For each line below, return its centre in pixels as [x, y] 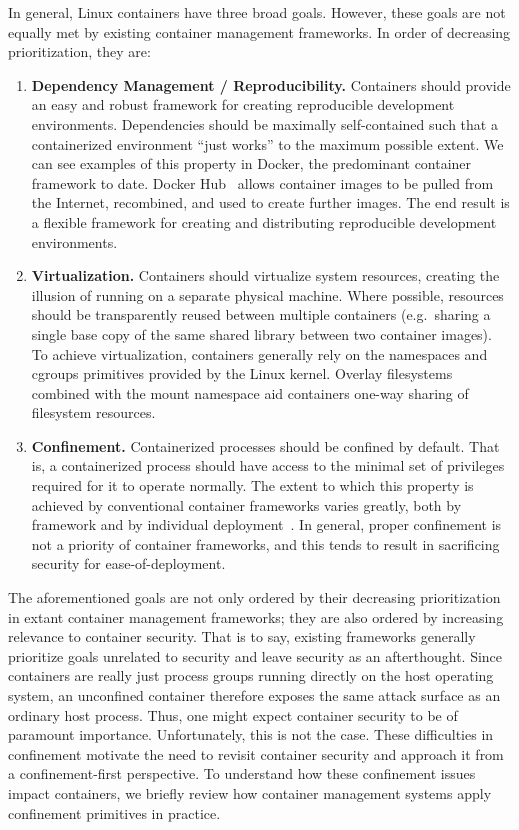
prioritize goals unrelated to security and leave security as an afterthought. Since [255, 655]
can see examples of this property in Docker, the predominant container [251, 163]
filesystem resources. [93, 412]
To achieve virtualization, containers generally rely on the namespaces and [259, 353]
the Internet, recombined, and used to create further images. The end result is [270, 202]
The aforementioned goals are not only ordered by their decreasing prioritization [254, 597]
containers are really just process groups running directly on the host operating [251, 675]
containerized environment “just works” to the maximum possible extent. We [267, 143]
